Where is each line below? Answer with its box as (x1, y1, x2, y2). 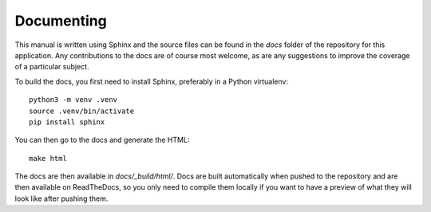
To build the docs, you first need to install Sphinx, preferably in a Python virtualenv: (14, 77, 289, 86)
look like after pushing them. (14, 194, 109, 203)
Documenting (14, 12, 107, 29)
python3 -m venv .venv (29, 96, 118, 104)
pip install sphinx (29, 117, 105, 127)
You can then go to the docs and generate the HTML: (14, 135, 190, 145)
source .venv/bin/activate (29, 106, 135, 116)
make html (29, 154, 67, 163)
